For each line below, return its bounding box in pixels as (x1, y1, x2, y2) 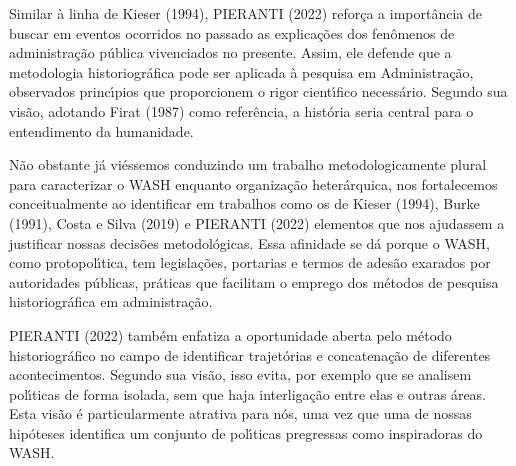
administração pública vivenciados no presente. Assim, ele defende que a (9, 42, 452, 63)
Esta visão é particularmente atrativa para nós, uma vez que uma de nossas (9, 403, 472, 424)
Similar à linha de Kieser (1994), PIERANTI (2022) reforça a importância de (9, 3, 482, 23)
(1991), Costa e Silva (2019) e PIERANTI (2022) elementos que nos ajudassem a (9, 212, 505, 233)
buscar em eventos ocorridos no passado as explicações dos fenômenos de (9, 22, 455, 43)
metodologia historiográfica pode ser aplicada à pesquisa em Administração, (9, 61, 474, 82)
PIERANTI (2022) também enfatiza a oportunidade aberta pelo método (9, 324, 452, 345)
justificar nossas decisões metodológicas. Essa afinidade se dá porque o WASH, (9, 232, 490, 253)
